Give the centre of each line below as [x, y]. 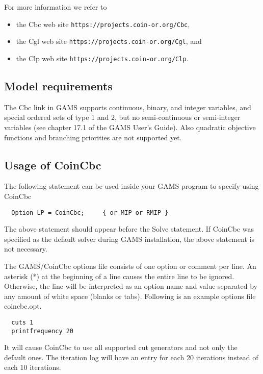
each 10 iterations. [33, 367]
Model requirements [58, 85]
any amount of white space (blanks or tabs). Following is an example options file [130, 296]
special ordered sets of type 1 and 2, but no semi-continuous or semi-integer [122, 117]
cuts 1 [22, 322]
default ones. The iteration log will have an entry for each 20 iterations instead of [131, 357]
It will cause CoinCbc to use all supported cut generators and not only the [121, 347]
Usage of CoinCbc [53, 165]
